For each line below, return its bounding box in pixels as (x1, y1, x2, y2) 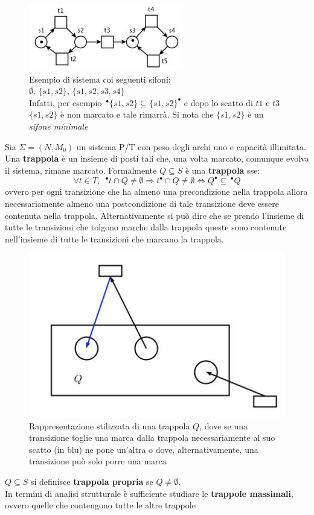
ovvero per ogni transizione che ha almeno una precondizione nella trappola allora (5, 185, 308, 198)
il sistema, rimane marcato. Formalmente (5, 163, 157, 176)
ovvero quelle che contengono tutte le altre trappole (5, 499, 196, 511)
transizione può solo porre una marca (29, 455, 167, 467)
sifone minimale (29, 119, 88, 132)
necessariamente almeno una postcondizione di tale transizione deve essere (5, 197, 279, 209)
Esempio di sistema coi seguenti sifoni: (29, 72, 171, 85)
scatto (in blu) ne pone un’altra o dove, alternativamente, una (29, 443, 258, 455)
